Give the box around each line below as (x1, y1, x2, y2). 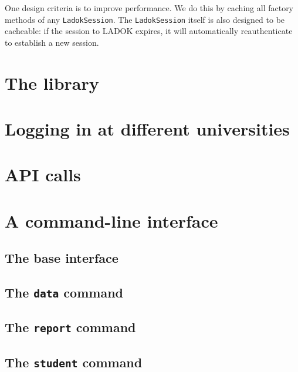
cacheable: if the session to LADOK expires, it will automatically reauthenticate (5, 25, 293, 37)
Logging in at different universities (5, 117, 290, 140)
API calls (5, 163, 81, 187)
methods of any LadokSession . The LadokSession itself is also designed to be (5, 13, 285, 25)
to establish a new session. (5, 36, 99, 48)
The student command (5, 353, 143, 371)
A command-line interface (5, 208, 218, 232)
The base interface (5, 249, 118, 267)
